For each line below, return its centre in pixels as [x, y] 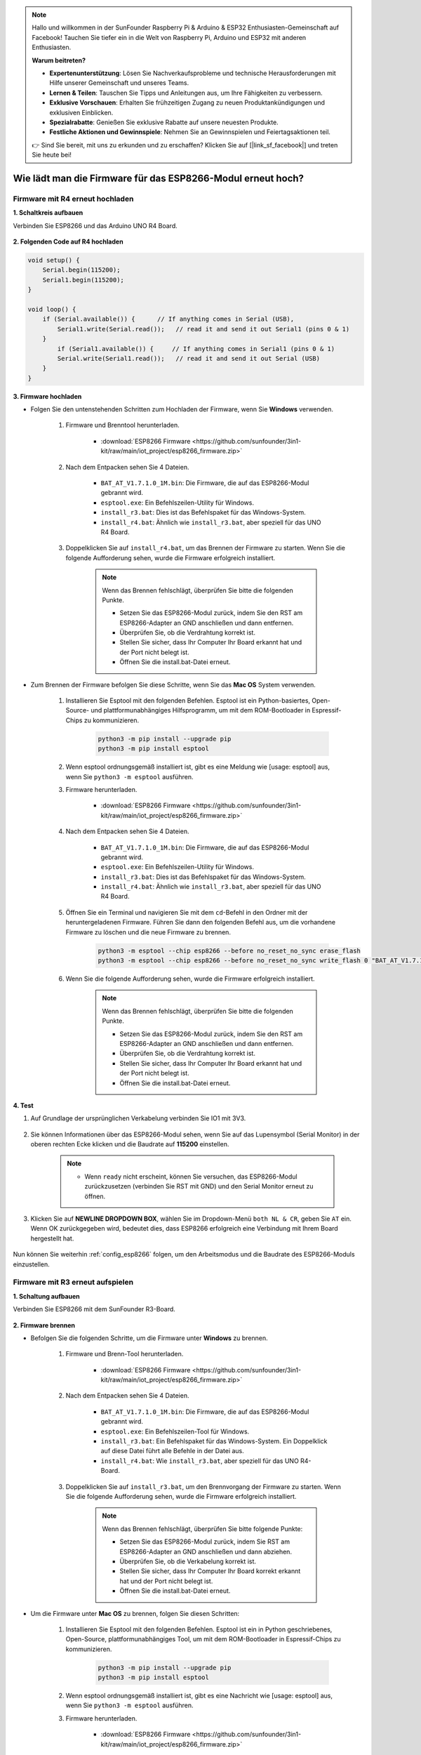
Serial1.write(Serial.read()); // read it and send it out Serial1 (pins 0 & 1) [203, 329]
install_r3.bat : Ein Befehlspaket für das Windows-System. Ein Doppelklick [214, 1441]
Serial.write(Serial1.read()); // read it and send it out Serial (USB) [189, 358]
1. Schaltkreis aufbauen [48, 213]
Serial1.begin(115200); [83, 280]
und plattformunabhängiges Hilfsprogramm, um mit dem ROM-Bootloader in [201, 710]
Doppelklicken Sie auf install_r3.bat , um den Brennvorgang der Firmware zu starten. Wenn [203, 1486]
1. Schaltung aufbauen [46, 1296]
